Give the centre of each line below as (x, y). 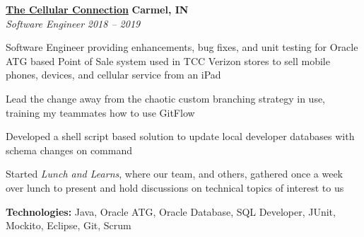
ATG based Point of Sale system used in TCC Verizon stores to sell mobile (168, 60)
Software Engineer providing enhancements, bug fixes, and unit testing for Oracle (182, 47)
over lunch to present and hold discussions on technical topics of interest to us (175, 187)
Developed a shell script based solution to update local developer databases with (180, 136)
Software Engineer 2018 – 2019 (73, 23)
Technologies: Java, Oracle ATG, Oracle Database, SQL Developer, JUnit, (171, 211)
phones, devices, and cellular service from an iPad (113, 75)
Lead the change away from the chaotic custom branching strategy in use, (166, 98)
